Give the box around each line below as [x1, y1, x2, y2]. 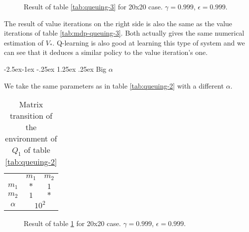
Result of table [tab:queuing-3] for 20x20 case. [24, 1, 163, 11]
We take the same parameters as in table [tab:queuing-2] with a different [4, 80, 224, 91]
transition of [9, 110, 52, 122]
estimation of [4, 37, 43, 47]
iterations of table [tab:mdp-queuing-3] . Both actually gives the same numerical [4, 28, 245, 38]
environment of [5, 133, 57, 144]
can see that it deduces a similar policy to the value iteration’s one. [4, 47, 208, 57]
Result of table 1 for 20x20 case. [24, 218, 121, 229]
